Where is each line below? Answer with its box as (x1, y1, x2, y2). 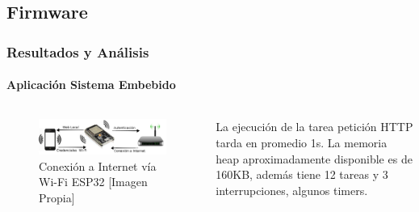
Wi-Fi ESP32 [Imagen (39, 173, 148, 190)
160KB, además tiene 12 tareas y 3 (216, 166, 388, 183)
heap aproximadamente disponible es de (216, 150, 413, 167)
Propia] (39, 189, 75, 206)
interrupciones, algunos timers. (216, 181, 368, 198)
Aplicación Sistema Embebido (6, 76, 176, 93)
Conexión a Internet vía (39, 157, 157, 174)
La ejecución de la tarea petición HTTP (216, 118, 413, 135)
